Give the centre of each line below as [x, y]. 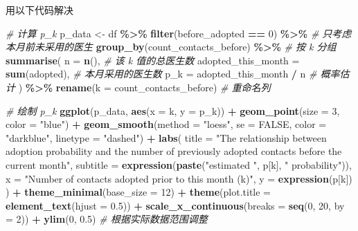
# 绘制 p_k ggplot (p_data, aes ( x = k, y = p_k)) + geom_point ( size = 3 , [173, 110]
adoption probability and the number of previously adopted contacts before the [174, 151]
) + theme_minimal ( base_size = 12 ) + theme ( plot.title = [138, 192]
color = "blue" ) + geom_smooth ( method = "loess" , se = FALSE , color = [166, 124]
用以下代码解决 [39, 10]
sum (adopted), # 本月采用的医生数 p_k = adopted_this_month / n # [161, 74]
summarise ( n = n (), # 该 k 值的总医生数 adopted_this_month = [153, 60]
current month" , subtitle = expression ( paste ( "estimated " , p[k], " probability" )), [179, 164]
